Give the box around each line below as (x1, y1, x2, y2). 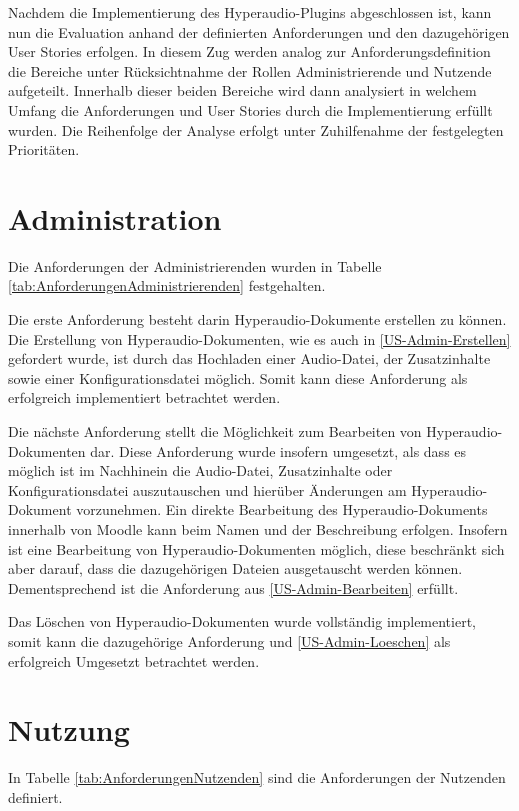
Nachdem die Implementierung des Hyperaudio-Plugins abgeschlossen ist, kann (8, 2, 492, 22)
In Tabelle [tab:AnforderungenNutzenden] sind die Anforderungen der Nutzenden (8, 767, 506, 788)
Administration (8, 197, 222, 238)
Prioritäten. (8, 139, 80, 160)
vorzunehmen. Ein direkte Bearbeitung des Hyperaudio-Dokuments (76, 499, 488, 520)
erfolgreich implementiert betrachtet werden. (8, 387, 281, 408)
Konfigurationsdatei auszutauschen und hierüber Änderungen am (8, 479, 407, 500)
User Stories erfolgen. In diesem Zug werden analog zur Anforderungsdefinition (8, 41, 491, 62)
